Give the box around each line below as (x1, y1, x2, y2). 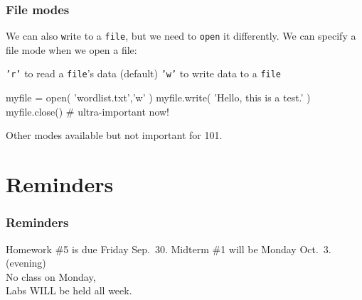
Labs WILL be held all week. (6, 283, 132, 298)
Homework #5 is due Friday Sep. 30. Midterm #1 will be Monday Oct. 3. (6, 241, 331, 256)
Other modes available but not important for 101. (6, 128, 223, 143)
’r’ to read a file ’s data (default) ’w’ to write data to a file (6, 66, 282, 81)
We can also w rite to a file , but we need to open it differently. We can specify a (6, 28, 356, 43)
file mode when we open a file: (6, 42, 137, 57)
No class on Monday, (6, 269, 96, 284)
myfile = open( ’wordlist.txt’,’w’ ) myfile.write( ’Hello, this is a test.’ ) (6, 90, 311, 105)
